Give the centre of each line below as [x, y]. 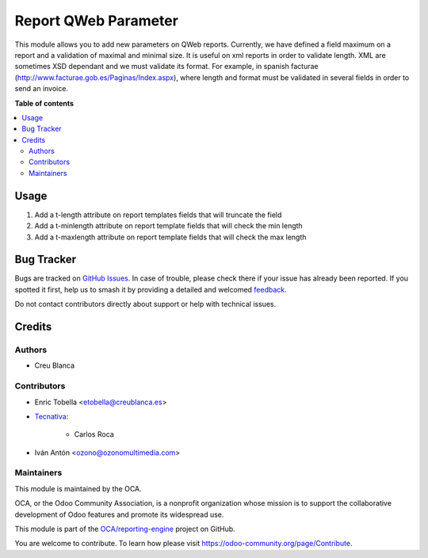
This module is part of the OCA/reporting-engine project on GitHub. [125, 529]
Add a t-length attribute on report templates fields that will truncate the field [158, 215]
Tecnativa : [52, 416]
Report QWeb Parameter [96, 21]
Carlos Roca [94, 434]
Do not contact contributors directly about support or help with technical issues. [145, 304]
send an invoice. [42, 89]
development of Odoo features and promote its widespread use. [119, 514]
